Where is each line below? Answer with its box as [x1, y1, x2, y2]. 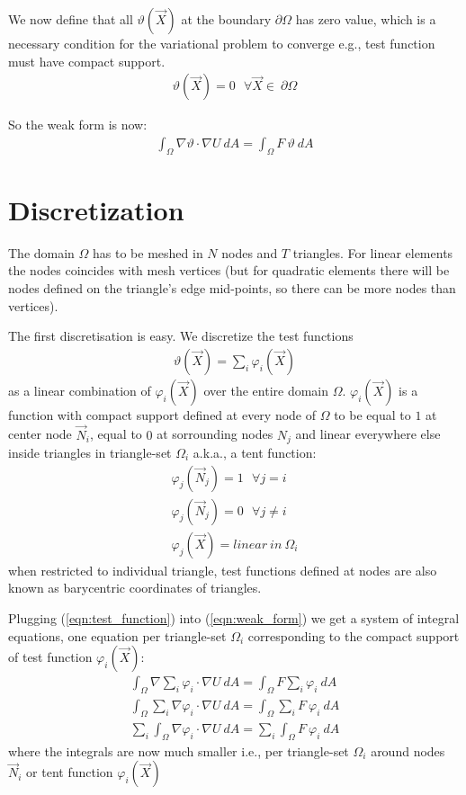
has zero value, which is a [295, 10, 436, 28]
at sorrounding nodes [157, 424, 273, 443]
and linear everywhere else [295, 424, 441, 443]
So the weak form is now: [8, 115, 148, 134]
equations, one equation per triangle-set [8, 626, 227, 645]
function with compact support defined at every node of [8, 405, 317, 424]
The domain [8, 243, 75, 262]
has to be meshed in [93, 243, 203, 262]
